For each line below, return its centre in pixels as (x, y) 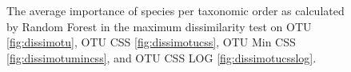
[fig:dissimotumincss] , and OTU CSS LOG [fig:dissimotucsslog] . (162, 57)
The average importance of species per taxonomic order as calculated (175, 10)
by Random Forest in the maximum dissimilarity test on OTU (159, 26)
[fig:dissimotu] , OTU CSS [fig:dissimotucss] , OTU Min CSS (151, 42)
